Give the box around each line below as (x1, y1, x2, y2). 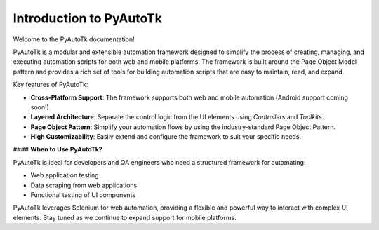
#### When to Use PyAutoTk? (13, 145, 103, 154)
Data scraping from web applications (30, 181, 138, 189)
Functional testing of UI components (30, 191, 136, 199)
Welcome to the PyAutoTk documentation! (13, 35, 135, 43)
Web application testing (30, 171, 99, 180)
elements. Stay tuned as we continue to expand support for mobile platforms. (13, 213, 237, 222)
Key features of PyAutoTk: (13, 81, 88, 89)
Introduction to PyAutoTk (13, 11, 163, 26)
